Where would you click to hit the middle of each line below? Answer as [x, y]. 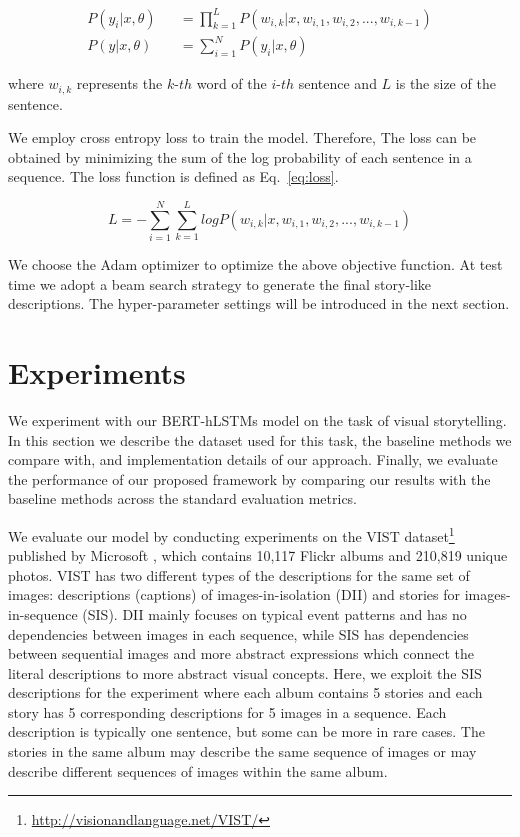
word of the [231, 83]
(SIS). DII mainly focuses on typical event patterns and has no [274, 613]
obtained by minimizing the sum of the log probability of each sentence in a [240, 156]
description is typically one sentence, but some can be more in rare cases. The [246, 731]
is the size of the [445, 83]
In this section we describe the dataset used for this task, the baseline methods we [260, 439]
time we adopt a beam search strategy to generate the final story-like [220, 283]
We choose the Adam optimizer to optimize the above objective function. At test [255, 264]
